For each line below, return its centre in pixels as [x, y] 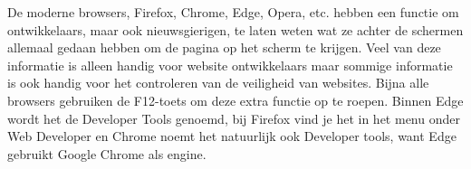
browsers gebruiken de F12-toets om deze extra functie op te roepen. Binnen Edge [235, 100]
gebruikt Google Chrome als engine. [107, 153]
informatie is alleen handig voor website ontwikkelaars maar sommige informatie [230, 65]
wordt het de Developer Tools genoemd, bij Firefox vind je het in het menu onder [234, 118]
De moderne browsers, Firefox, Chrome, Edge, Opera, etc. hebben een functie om [233, 12]
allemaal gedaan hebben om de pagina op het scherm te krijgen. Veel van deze [224, 47]
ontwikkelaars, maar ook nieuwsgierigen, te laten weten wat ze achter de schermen [235, 29]
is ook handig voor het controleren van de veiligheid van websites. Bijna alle [218, 83]
